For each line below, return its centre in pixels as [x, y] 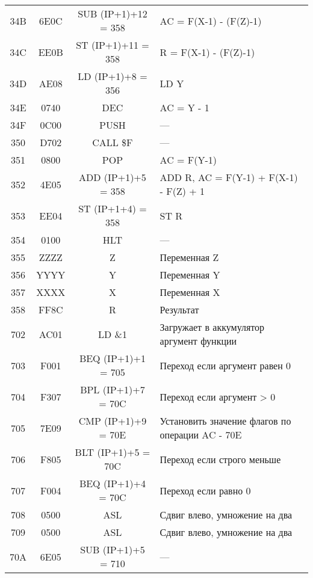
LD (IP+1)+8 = [113, 76]
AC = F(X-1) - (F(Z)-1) [211, 20]
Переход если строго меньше [220, 459]
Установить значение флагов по [225, 421]
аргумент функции [198, 341]
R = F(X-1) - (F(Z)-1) [207, 52]
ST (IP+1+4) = [113, 208]
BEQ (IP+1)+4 [112, 483]
